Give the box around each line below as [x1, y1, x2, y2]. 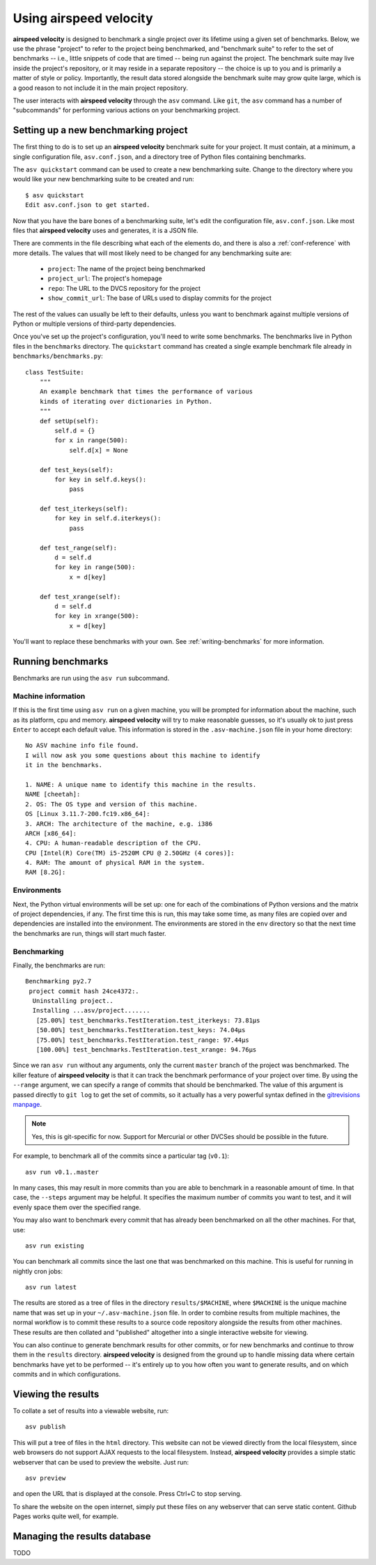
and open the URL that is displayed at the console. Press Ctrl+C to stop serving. [13, 1490, 242, 1498]
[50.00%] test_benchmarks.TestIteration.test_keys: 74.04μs [36, 1026, 246, 1034]
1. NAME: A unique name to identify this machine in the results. [25, 780, 257, 788]
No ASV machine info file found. [25, 741, 139, 750]
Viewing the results [13, 1389, 100, 1400]
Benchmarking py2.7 [25, 977, 92, 985]
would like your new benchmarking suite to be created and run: [13, 175, 194, 183]
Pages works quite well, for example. [13, 1512, 119, 1520]
